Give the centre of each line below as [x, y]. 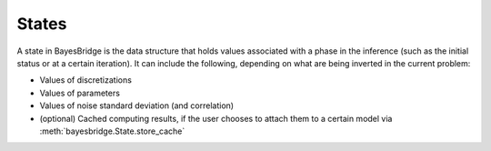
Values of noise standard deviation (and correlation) [137, 106]
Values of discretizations [85, 80]
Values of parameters [80, 93]
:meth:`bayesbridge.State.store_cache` [112, 131]
